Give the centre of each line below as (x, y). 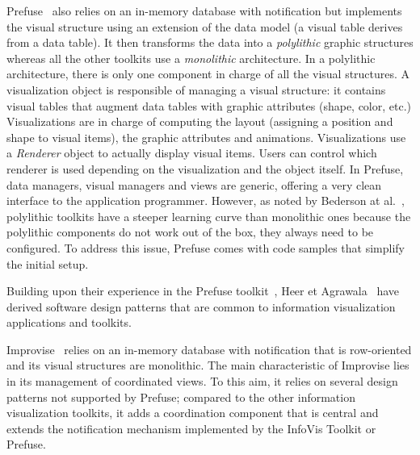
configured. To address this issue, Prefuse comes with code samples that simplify (206, 247)
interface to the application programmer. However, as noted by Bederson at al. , (206, 200)
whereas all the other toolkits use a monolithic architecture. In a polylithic (191, 58)
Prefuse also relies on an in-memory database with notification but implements (204, 10)
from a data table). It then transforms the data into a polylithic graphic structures (210, 42)
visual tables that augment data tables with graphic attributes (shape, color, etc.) (209, 105)
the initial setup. (48, 263)
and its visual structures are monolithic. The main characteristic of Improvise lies (208, 365)
